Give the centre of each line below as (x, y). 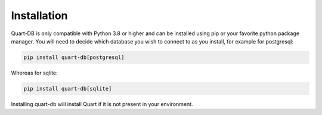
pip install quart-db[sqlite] (68, 88)
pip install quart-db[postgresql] (74, 57)
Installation (39, 15)
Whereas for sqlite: (34, 73)
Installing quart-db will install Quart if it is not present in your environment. (102, 104)
